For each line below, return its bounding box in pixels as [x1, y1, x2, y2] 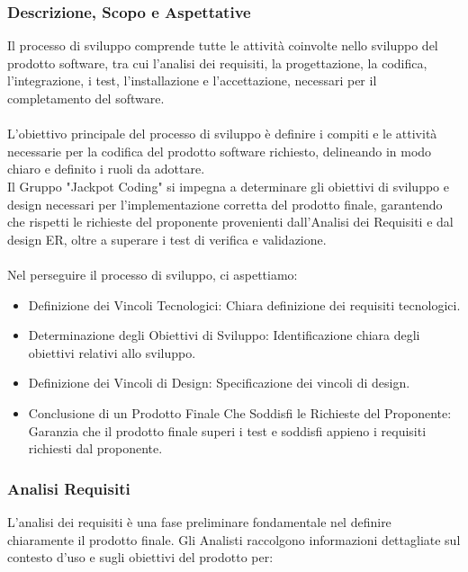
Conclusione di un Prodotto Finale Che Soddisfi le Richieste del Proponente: [28, 403, 452, 422]
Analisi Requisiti [7, 477, 130, 499]
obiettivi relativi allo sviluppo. [28, 343, 196, 362]
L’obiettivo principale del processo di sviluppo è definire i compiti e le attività [7, 124, 437, 143]
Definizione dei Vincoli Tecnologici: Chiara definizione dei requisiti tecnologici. [28, 295, 461, 314]
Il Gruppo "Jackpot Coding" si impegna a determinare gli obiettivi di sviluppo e [7, 176, 449, 195]
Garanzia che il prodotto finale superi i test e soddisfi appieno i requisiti [28, 421, 427, 440]
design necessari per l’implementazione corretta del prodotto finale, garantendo [7, 194, 443, 213]
